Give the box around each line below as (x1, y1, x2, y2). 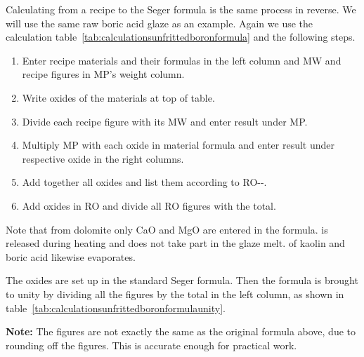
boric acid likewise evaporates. (6, 249, 136, 264)
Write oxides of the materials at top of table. (22, 90, 215, 105)
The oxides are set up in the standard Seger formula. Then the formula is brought (6, 273, 358, 288)
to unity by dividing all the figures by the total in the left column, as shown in (6, 286, 344, 301)
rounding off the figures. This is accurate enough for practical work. (6, 337, 297, 352)
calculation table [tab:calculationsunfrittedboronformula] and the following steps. (6, 29, 356, 44)
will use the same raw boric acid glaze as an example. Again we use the (6, 15, 313, 30)
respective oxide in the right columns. (22, 151, 184, 166)
